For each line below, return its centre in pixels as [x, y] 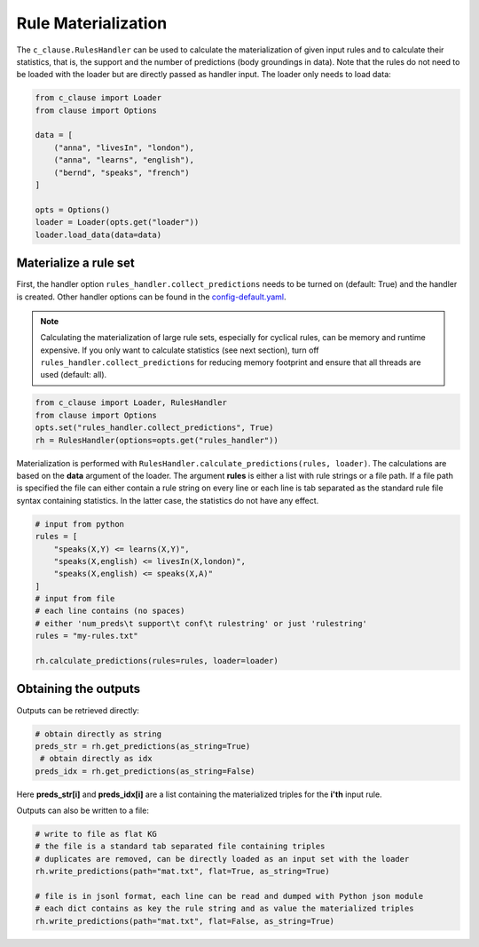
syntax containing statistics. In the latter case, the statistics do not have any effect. [168, 500]
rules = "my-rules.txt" [87, 636]
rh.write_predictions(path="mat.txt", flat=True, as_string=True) [182, 871]
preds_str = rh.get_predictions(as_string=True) [143, 746]
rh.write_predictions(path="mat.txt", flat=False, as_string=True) [185, 921]
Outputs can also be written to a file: [83, 811]
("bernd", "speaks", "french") [122, 172]
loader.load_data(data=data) [98, 235]
